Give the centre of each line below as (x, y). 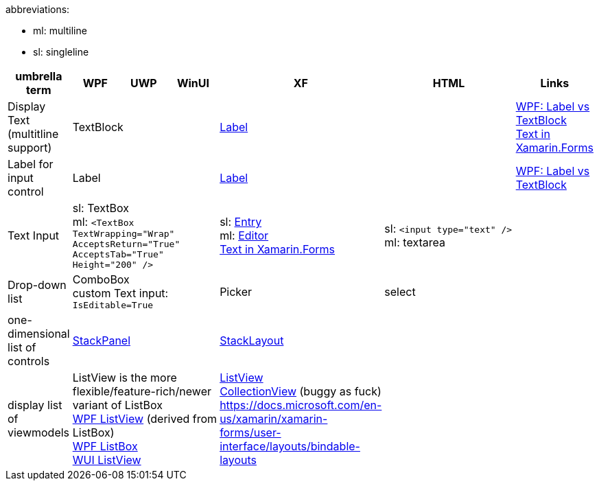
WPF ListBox (105, 446)
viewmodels (39, 432)
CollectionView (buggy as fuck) (301, 391)
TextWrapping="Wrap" (124, 234)
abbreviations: (38, 9)
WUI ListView (107, 460)
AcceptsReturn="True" (126, 244)
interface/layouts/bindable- (290, 446)
